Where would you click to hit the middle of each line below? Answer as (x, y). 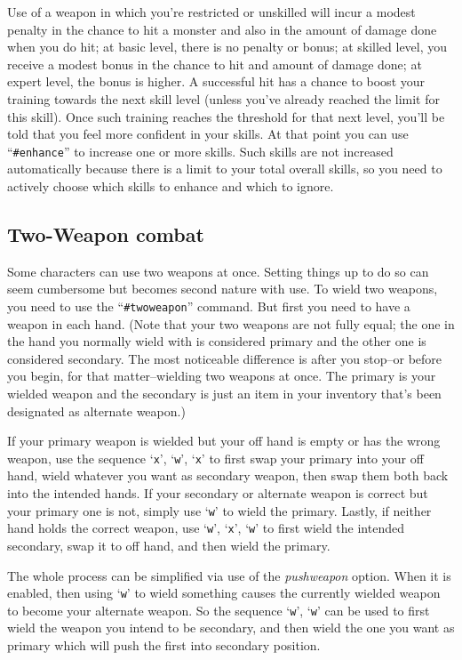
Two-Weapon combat (106, 233)
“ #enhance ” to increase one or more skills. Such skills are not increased (200, 151)
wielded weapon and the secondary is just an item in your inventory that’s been (224, 394)
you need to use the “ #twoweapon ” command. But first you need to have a (209, 306)
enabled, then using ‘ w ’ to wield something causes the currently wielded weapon (224, 593)
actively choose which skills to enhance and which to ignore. (171, 186)
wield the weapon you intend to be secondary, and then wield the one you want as (231, 628)
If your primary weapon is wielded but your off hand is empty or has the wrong (224, 441)
